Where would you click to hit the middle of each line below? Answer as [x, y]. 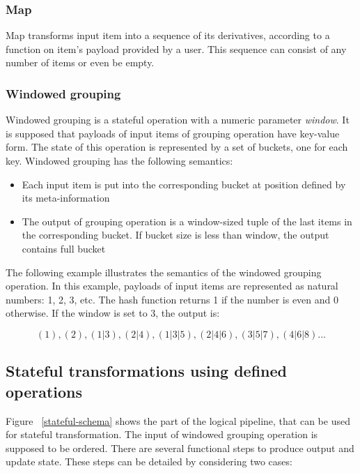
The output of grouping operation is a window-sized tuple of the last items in [187, 221]
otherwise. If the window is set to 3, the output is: [113, 313]
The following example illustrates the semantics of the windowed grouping [164, 272]
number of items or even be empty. [80, 62]
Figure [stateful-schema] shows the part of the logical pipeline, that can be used [178, 420]
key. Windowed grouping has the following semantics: [119, 160]
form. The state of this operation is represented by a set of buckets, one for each [177, 147]
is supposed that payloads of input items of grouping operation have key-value [173, 133]
